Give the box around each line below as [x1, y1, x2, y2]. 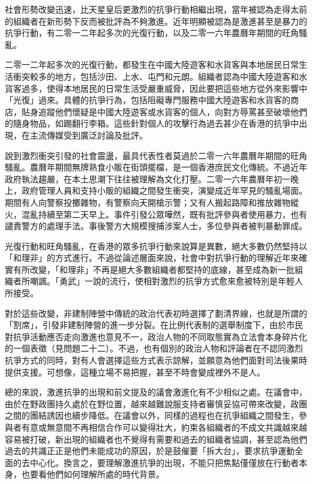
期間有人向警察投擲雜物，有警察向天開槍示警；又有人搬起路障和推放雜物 [5, 196, 290, 208]
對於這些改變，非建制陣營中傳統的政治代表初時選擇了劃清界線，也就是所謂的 [5, 306, 307, 319]
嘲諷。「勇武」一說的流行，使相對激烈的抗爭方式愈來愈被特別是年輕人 [29, 275, 303, 287]
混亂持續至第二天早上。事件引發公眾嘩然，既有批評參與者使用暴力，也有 [21, 208, 307, 220]
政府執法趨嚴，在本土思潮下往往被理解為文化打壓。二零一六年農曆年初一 [5, 172, 290, 185]
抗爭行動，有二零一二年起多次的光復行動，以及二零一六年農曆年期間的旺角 [5, 26, 299, 39]
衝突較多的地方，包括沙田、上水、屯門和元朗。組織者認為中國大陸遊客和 [13, 70, 299, 82]
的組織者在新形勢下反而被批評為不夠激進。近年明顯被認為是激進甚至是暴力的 [5, 14, 307, 27]
